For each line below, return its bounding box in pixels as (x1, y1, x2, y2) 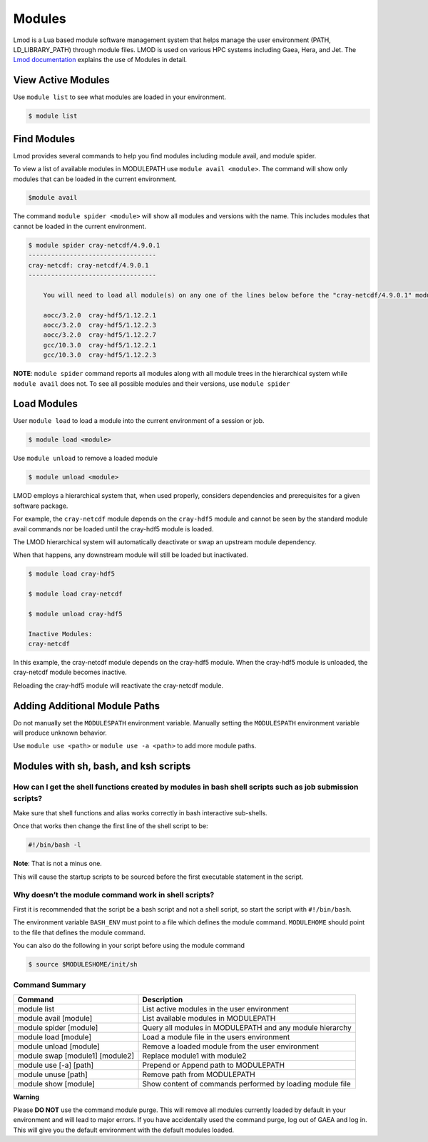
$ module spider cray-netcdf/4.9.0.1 (28, 241, 160, 249)
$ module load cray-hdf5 (28, 570, 116, 578)
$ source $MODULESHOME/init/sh (28, 960, 138, 968)
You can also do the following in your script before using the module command (13, 941, 245, 949)
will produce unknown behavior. (13, 728, 107, 738)
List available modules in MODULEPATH (142, 1013, 276, 1023)
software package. (13, 501, 68, 510)
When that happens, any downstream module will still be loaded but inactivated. (13, 551, 249, 559)
